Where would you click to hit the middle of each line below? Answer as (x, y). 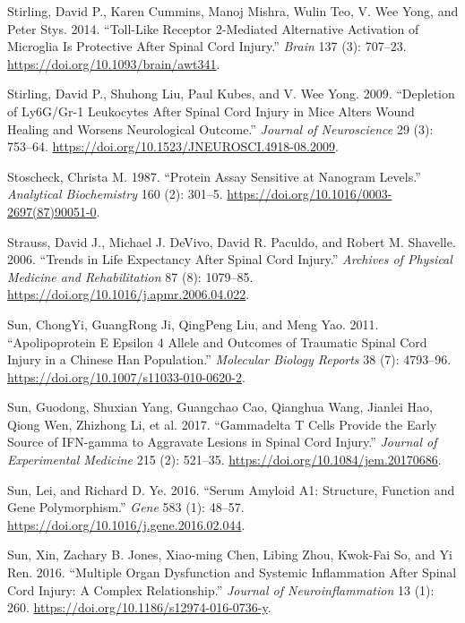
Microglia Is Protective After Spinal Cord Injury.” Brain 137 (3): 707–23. (207, 46)
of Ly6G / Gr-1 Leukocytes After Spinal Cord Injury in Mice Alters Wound (211, 111)
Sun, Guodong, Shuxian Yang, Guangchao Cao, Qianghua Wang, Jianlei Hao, (220, 407)
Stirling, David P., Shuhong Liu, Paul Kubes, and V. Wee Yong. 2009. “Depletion (231, 94)
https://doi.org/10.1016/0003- (310, 194)
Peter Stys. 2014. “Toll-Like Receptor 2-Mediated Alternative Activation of (213, 28)
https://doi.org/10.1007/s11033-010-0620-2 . (126, 376)
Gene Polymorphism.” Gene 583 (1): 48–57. (126, 507)
